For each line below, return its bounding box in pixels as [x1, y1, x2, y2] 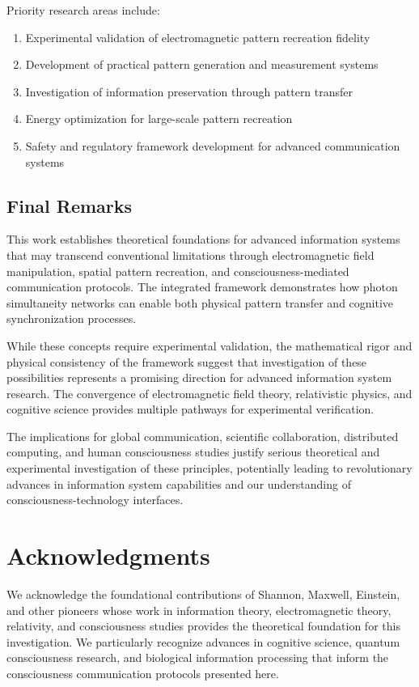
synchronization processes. [6, 310, 137, 327]
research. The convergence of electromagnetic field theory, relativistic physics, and [6, 384, 413, 401]
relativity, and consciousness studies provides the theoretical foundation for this [6, 617, 400, 634]
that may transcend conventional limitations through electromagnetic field [6, 246, 375, 263]
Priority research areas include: [6, 2, 160, 18]
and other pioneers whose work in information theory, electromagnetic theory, [6, 601, 391, 618]
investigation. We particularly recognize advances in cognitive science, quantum [6, 633, 400, 650]
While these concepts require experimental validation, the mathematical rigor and [6, 337, 413, 354]
